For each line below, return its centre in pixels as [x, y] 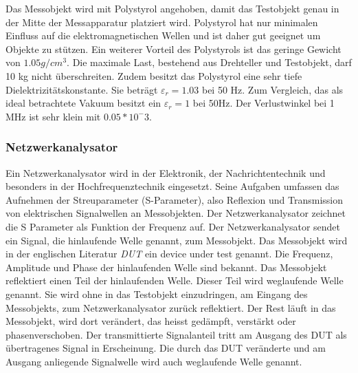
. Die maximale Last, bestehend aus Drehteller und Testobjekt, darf [209, 62]
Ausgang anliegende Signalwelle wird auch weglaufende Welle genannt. [154, 361]
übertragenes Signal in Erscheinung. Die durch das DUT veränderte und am [166, 348]
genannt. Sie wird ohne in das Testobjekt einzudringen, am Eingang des [157, 294]
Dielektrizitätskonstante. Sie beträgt [82, 89]
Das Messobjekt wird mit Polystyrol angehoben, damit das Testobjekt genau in [172, 8]
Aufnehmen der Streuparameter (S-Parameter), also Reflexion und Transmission [174, 199]
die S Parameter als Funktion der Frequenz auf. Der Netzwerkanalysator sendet [173, 226]
